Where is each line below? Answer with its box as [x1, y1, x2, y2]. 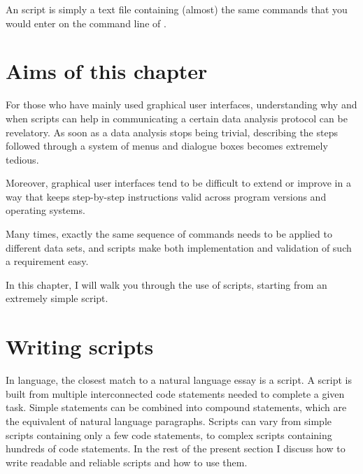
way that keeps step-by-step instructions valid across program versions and [6, 189, 327, 203]
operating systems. [6, 203, 85, 217]
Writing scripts [6, 332, 154, 361]
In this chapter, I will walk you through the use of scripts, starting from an [6, 277, 327, 292]
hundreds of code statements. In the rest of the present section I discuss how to [6, 441, 346, 456]
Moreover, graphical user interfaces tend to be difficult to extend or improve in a [6, 175, 351, 190]
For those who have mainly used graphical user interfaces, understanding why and [6, 97, 357, 112]
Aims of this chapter [6, 57, 208, 85]
